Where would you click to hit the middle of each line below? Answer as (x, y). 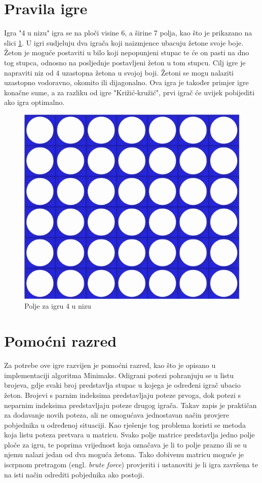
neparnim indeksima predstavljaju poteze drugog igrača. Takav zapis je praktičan (130, 405)
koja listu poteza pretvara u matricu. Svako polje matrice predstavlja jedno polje (129, 435)
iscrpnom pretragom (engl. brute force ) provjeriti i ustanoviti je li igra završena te (131, 465)
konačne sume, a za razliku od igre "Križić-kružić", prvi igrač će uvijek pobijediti (129, 92)
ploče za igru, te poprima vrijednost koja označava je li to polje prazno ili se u (126, 444)
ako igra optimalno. (34, 102)
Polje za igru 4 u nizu (58, 306)
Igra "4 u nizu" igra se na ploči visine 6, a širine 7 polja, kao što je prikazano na (128, 33)
